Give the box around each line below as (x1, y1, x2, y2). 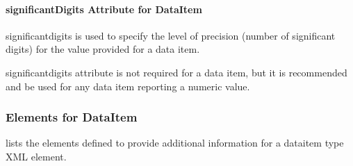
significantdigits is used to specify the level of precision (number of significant (6, 28, 336, 42)
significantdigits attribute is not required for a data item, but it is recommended (6, 65, 347, 79)
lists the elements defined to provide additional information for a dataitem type (6, 135, 344, 150)
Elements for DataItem (6, 108, 138, 126)
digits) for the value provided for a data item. (6, 42, 200, 56)
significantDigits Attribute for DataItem (6, 1, 202, 16)
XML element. (6, 149, 67, 163)
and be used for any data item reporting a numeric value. (6, 78, 250, 93)
